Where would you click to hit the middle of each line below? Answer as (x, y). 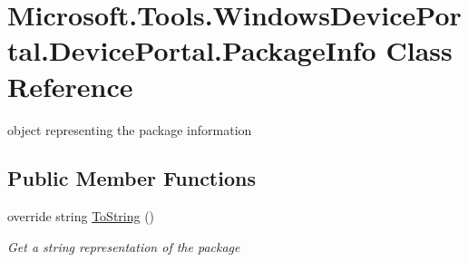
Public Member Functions (132, 178)
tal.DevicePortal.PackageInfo (192, 50)
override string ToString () (81, 216)
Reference (70, 86)
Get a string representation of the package (124, 246)
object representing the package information (130, 129)
